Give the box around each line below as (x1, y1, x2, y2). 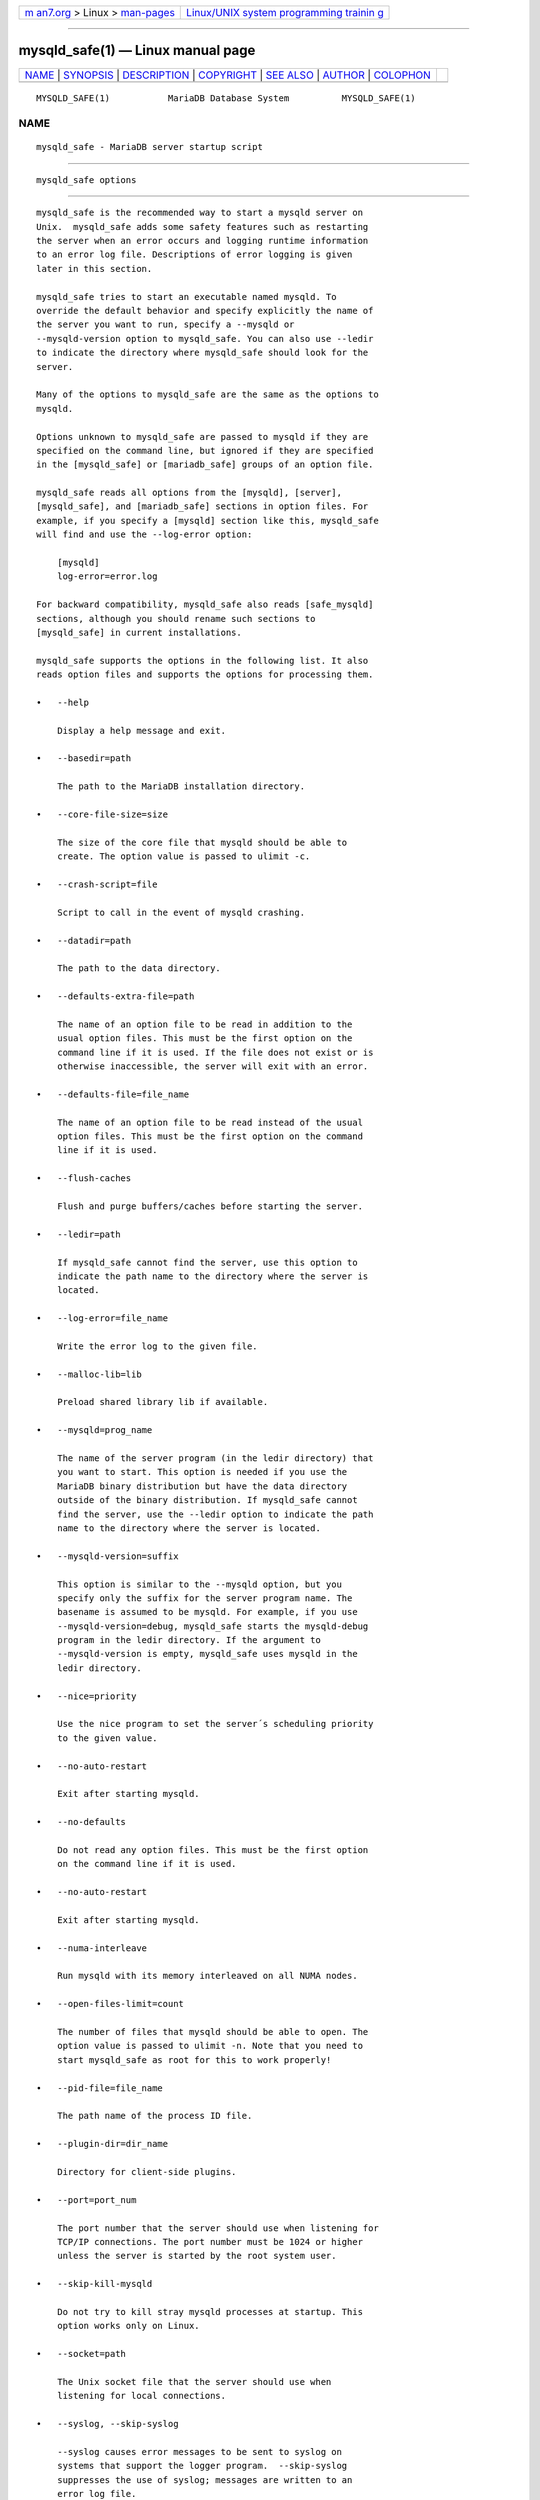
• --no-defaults (36, 1816, 127, 1828)
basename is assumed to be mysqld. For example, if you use (56, 1606, 359, 1618)
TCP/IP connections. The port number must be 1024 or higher (56, 2236, 364, 2247)
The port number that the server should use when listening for (56, 2222, 379, 2234)
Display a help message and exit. (56, 725, 227, 736)
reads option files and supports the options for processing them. (36, 669, 374, 680)
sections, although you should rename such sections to (36, 613, 316, 624)
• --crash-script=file (36, 879, 158, 890)
